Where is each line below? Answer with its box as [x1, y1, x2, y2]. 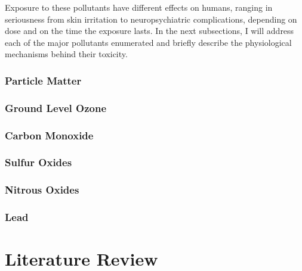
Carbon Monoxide [5, 127, 94, 142]
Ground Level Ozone [5, 100, 107, 115]
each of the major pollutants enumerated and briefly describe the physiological [5, 36, 292, 48]
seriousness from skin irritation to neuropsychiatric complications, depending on [5, 13, 297, 25]
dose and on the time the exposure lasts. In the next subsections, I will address [5, 24, 294, 37]
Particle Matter [5, 73, 82, 88]
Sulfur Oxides [5, 155, 72, 170]
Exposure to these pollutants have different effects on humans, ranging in [5, 1, 273, 13]
